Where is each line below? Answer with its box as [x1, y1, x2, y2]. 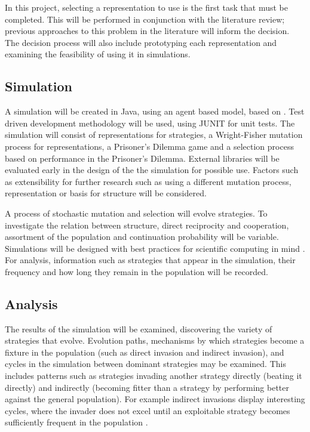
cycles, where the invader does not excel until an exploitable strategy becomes [5, 404, 290, 416]
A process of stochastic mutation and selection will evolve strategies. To [5, 206, 268, 219]
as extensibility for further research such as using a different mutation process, [5, 175, 291, 187]
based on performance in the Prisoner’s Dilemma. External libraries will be [5, 152, 280, 164]
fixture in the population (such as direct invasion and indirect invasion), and [5, 345, 284, 358]
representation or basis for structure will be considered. [5, 187, 207, 199]
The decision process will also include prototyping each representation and [5, 36, 277, 48]
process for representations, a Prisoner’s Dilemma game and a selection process [5, 140, 294, 152]
